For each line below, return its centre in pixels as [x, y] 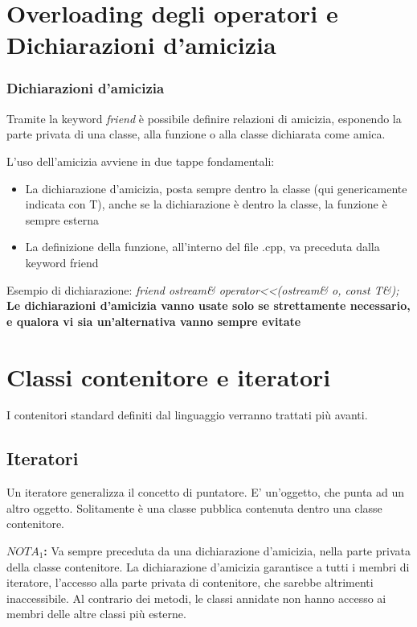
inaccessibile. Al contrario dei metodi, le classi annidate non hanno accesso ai [196, 598]
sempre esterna [62, 219]
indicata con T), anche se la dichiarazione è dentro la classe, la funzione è [206, 204]
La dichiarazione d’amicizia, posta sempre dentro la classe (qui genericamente [216, 188]
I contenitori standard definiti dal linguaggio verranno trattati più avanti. [187, 415]
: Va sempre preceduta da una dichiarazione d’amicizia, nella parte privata [227, 551]
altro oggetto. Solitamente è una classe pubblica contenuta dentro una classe [194, 507]
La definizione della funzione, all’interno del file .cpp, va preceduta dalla [202, 247]
